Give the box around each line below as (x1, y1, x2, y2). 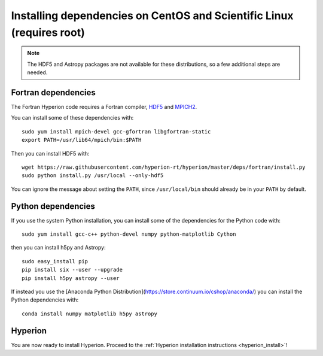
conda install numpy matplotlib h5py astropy (22, 310, 158, 317)
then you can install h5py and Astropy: (11, 244, 106, 251)
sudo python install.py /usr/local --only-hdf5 (22, 172, 164, 179)
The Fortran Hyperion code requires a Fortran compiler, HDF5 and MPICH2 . (11, 104, 197, 111)
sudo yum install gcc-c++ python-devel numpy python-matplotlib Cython (22, 231, 236, 238)
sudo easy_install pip (22, 258, 89, 264)
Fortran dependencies (11, 87, 96, 98)
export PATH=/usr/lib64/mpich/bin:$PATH (22, 136, 142, 144)
